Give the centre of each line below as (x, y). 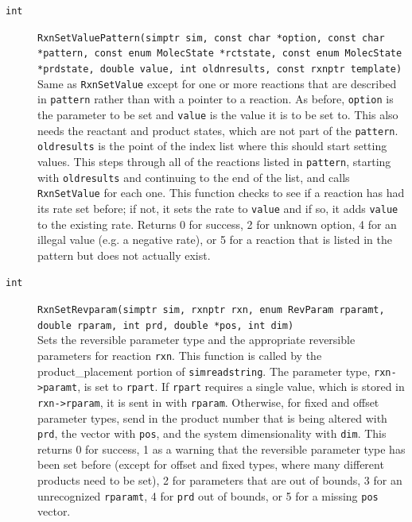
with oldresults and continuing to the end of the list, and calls (194, 177)
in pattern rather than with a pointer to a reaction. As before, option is (216, 99)
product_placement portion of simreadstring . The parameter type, (204, 371)
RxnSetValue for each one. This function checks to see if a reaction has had (221, 193)
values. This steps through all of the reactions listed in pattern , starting (214, 161)
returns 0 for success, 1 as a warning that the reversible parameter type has (222, 449)
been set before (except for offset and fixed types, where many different (211, 464)
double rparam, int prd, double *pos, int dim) (166, 325)
